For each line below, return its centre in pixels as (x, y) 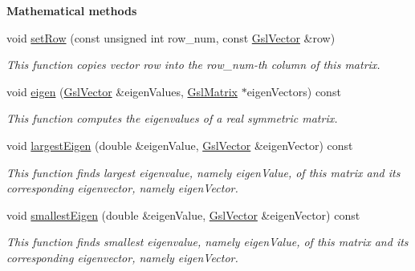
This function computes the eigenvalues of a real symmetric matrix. (172, 118)
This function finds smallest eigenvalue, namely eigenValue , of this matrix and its (207, 242)
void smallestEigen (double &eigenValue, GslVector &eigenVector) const (183, 214)
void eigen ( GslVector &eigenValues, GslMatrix (122, 91)
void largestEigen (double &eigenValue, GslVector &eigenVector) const (180, 145)
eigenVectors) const (294, 91)
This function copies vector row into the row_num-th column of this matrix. (193, 65)
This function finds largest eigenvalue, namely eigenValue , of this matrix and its (203, 172)
